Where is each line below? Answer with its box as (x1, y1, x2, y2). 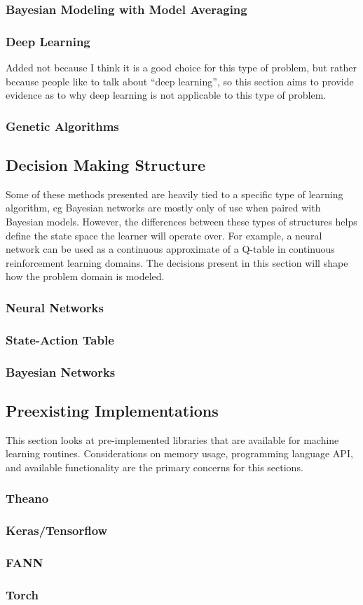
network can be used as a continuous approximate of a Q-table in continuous (6, 242, 335, 256)
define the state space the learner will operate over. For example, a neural (6, 228, 322, 242)
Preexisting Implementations (6, 399, 219, 421)
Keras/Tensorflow (6, 522, 108, 539)
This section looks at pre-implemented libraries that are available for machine (6, 432, 339, 447)
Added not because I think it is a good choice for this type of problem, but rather (6, 60, 357, 75)
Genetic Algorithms (6, 117, 119, 134)
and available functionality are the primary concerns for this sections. (6, 459, 303, 474)
